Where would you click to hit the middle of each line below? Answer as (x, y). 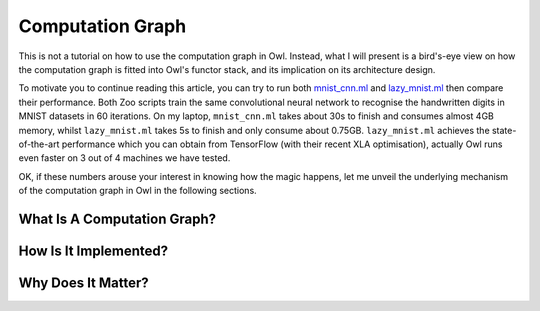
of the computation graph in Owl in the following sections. (137, 191)
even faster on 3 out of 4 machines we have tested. (124, 158)
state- (504, 130)
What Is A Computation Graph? (117, 218)
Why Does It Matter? (83, 282)
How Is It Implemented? (93, 250)
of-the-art (39, 144)
